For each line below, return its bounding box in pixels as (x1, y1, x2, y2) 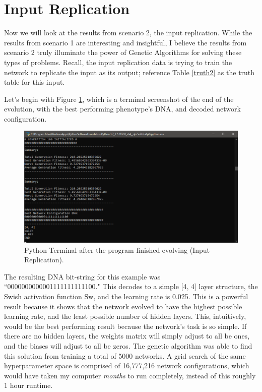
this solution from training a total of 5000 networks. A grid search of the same (4, 350, 246, 361)
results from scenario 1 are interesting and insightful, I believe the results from (4, 37, 247, 47)
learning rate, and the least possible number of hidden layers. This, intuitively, (4, 311, 246, 321)
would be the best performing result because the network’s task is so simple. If (4, 320, 247, 331)
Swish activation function (4, 291, 82, 301)
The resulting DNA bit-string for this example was (4, 271, 161, 282)
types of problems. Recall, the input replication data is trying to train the (4, 57, 232, 67)
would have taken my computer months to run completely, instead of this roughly (4, 370, 256, 380)
